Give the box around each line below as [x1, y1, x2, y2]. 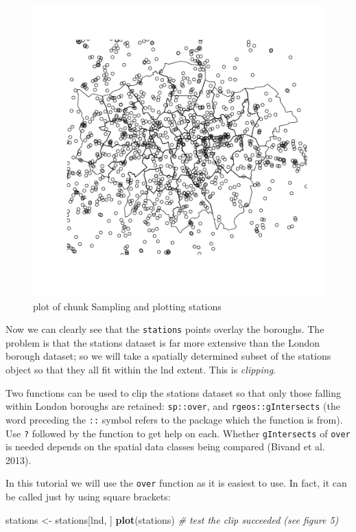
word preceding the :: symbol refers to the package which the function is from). [5, 412, 343, 426]
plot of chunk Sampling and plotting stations [33, 299, 222, 313]
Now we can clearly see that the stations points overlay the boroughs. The [5, 322, 324, 336]
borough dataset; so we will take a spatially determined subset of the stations [5, 349, 331, 363]
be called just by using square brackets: [5, 489, 171, 504]
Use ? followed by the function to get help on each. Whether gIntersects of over [5, 426, 351, 440]
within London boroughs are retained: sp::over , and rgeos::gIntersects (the [5, 399, 340, 413]
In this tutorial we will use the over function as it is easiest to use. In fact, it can [5, 476, 347, 490]
